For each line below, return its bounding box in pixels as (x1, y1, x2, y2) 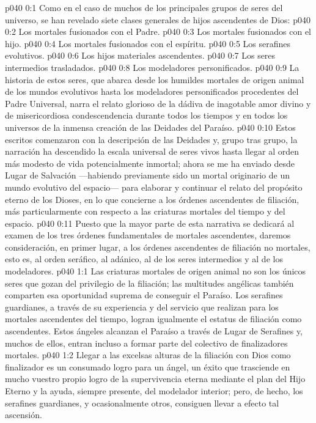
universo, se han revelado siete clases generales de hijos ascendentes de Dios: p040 (5, 13, 310, 26)
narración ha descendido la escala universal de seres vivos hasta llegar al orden (5, 145, 299, 158)
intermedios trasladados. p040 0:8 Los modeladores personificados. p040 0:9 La (5, 61, 299, 73)
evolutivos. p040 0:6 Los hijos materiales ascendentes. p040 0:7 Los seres (5, 49, 276, 62)
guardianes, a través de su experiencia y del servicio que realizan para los (5, 300, 279, 313)
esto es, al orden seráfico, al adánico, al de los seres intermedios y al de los (5, 252, 283, 265)
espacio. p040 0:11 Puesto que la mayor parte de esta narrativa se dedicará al (5, 216, 295, 229)
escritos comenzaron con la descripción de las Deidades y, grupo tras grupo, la (5, 133, 298, 145)
